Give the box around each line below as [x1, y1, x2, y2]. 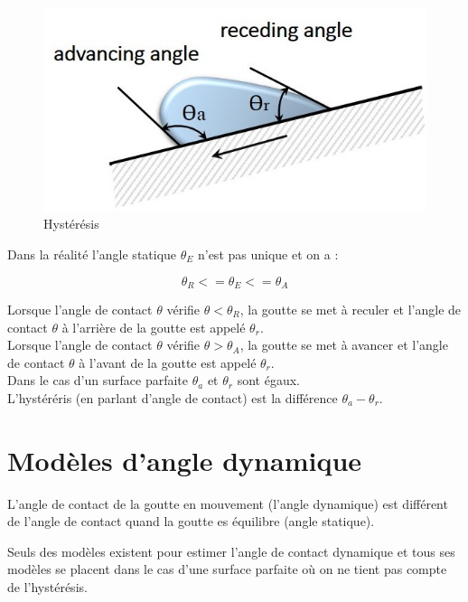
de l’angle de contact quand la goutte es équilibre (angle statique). [7, 512, 375, 531]
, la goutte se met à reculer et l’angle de [239, 300, 462, 318]
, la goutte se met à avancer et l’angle [239, 335, 448, 354]
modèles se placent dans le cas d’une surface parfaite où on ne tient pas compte [7, 560, 447, 578]
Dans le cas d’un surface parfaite [7, 371, 189, 390]
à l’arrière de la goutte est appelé [61, 317, 246, 336]
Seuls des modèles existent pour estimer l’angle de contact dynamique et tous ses [7, 541, 455, 560]
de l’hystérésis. [7, 578, 88, 597]
